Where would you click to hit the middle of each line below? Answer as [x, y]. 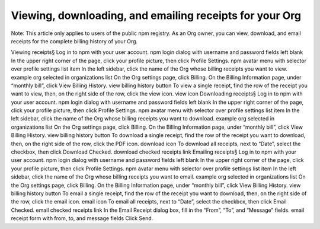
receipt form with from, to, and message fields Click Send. [82, 218]
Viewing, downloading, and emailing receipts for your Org [156, 15]
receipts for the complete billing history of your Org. [74, 41]
